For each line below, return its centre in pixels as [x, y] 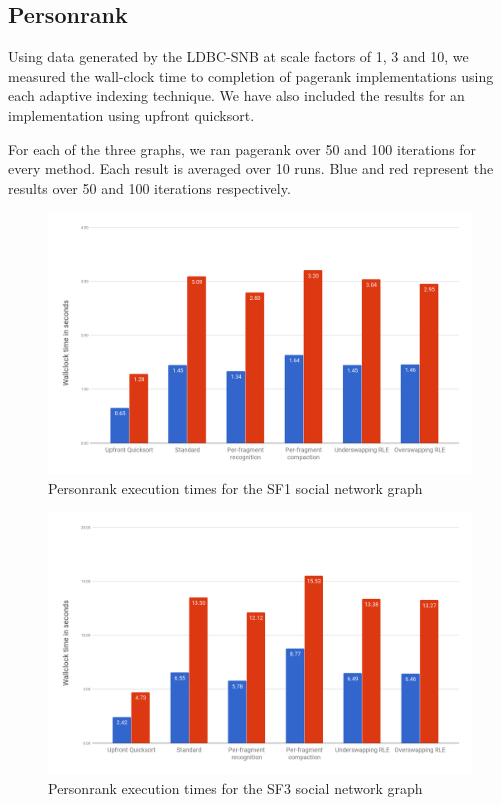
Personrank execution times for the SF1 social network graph [235, 487]
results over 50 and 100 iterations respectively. [149, 187]
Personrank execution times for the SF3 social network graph [235, 787]
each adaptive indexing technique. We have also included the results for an [236, 95]
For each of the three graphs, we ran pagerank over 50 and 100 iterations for [242, 148]
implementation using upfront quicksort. [131, 114]
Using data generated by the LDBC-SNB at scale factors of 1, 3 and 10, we [238, 56]
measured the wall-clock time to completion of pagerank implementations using [251, 75]
